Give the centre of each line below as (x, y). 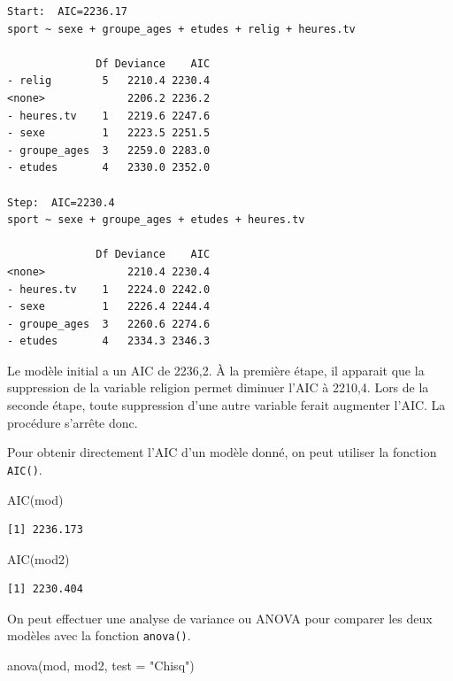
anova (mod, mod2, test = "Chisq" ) (101, 666)
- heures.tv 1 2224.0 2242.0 (109, 289)
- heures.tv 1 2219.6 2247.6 (109, 116)
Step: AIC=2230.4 (61, 202)
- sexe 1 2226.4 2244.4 (109, 307)
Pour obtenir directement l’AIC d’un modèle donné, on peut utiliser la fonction (222, 452)
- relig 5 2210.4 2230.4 (109, 81)
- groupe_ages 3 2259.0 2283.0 (109, 150)
